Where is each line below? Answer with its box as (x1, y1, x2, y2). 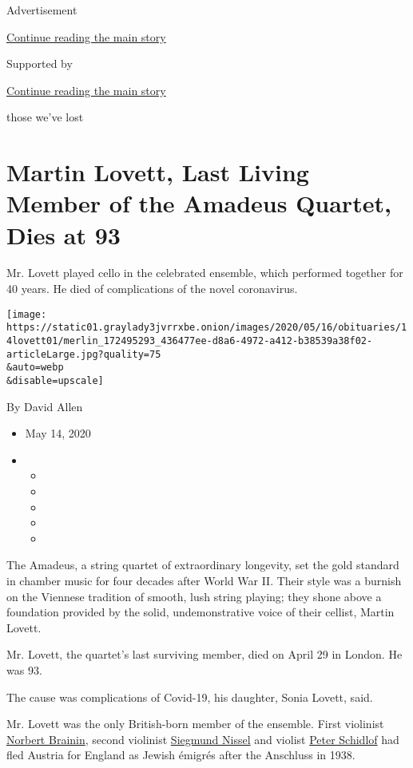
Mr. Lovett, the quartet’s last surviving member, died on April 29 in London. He (6, 646, 403, 663)
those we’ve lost (6, 109, 84, 125)
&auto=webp (6, 362, 64, 374)
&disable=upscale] (6, 374, 104, 386)
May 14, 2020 (25, 425, 91, 441)
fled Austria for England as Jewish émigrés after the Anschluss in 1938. (6, 746, 355, 763)
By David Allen (6, 398, 83, 414)
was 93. (6, 661, 42, 678)
